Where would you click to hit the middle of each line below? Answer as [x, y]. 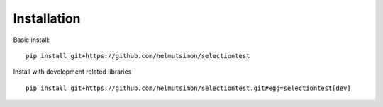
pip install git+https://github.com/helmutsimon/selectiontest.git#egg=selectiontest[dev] [188, 88]
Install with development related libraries [72, 72]
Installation [47, 18]
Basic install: [32, 40]
